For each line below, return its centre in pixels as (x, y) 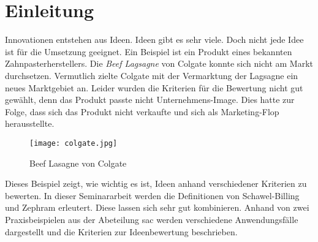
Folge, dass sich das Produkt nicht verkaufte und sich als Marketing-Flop (142, 111)
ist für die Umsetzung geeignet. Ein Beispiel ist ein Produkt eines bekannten (149, 51)
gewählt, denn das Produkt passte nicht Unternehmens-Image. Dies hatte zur (150, 100)
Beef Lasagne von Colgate (78, 163)
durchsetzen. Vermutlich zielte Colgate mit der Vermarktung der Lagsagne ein (152, 75)
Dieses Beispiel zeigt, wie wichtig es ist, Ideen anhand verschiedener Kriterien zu (156, 183)
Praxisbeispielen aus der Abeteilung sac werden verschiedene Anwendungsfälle (152, 219)
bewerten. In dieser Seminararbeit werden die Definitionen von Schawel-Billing (152, 195)
